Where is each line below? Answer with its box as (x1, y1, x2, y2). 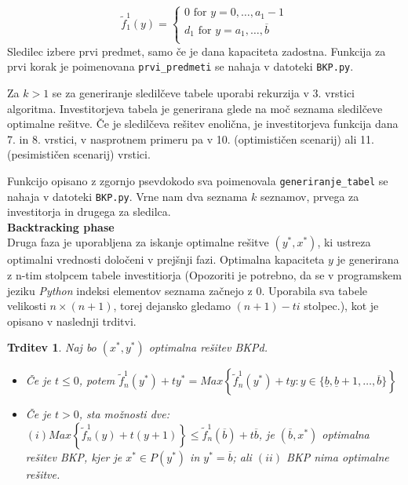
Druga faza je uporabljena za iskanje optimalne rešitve (7, 234, 269, 250)
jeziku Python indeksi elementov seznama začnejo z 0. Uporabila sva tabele (7, 282, 368, 298)
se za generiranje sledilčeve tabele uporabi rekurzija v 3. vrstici (52, 84, 355, 100)
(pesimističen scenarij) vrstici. (7, 146, 151, 162)
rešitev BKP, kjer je (25, 449, 122, 465)
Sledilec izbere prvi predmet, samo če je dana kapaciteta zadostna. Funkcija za (7, 42, 386, 59)
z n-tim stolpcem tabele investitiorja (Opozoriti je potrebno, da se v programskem (7, 267, 402, 283)
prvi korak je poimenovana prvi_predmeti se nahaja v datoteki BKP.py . (7, 58, 354, 75)
